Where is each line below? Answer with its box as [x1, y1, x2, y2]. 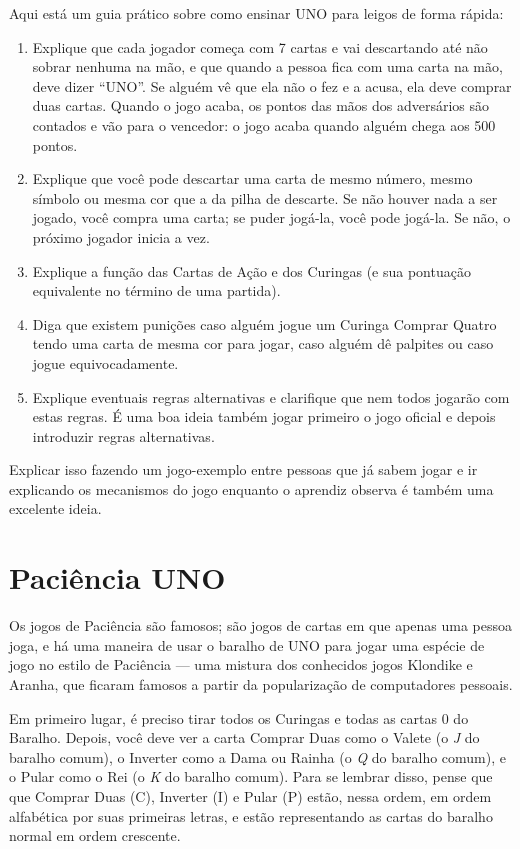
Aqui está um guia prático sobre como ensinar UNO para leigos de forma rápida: [9, 3, 504, 23]
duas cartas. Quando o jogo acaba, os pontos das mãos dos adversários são [32, 95, 490, 116]
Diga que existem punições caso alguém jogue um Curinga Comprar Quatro [32, 313, 497, 334]
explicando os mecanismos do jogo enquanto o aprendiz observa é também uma [9, 478, 494, 499]
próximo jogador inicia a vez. [32, 226, 210, 247]
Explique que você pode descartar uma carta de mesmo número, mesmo [32, 168, 473, 189]
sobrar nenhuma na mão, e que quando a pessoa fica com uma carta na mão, [32, 56, 503, 77]
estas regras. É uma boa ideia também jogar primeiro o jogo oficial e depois [32, 406, 496, 427]
